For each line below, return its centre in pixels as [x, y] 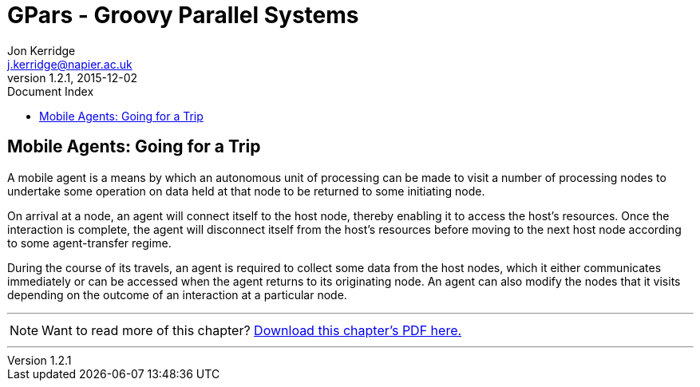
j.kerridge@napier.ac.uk [70, 64]
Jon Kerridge [42, 50]
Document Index [51, 91]
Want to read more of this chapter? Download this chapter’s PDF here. [252, 330]
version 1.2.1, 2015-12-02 [73, 77]
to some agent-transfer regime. [89, 243]
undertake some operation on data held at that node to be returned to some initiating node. [246, 191]
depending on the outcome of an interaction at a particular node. [177, 294]
